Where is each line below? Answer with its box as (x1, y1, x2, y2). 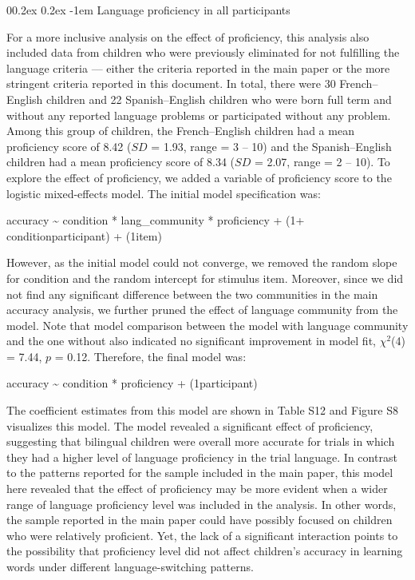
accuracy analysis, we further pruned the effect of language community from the (6, 301, 398, 318)
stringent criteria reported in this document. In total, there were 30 (6, 75, 336, 92)
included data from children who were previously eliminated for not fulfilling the (6, 44, 400, 61)
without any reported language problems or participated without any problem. (6, 106, 391, 123)
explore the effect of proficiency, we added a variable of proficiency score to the (6, 169, 392, 185)
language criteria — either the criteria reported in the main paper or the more (6, 59, 390, 76)
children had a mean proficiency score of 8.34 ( (6, 153, 235, 170)
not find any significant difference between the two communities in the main (6, 285, 378, 302)
